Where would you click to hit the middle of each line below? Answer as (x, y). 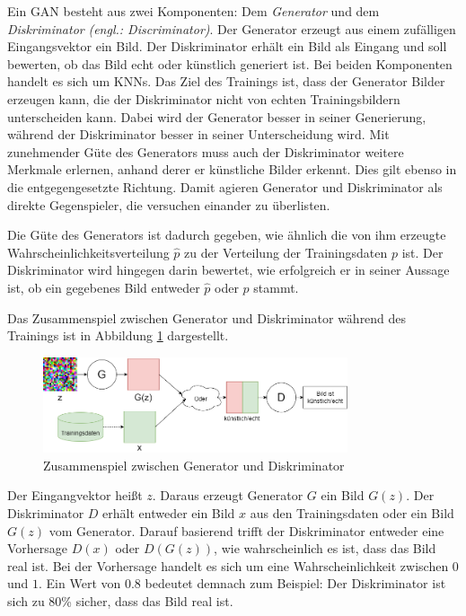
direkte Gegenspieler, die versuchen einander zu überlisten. (169, 204)
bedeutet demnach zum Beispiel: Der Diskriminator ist (295, 583)
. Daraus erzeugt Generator (228, 495)
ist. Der (422, 252)
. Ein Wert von (80, 583)
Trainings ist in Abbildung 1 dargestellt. (118, 335)
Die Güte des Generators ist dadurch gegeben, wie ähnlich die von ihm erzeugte (227, 235)
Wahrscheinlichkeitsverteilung (88, 252)
